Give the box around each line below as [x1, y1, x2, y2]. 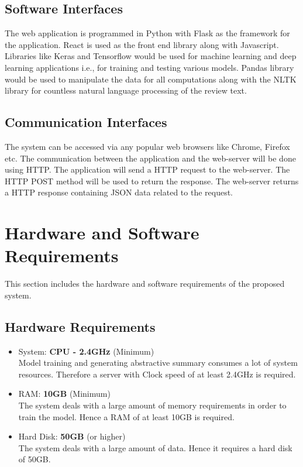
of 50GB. [18, 453, 51, 465]
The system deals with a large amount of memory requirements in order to [18, 399, 287, 411]
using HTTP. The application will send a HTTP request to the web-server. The [5, 163, 290, 176]
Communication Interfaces [5, 113, 167, 131]
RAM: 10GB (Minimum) [18, 387, 111, 400]
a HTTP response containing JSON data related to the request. [5, 186, 233, 198]
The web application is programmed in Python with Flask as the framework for [5, 27, 290, 39]
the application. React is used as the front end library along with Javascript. [5, 38, 279, 50]
